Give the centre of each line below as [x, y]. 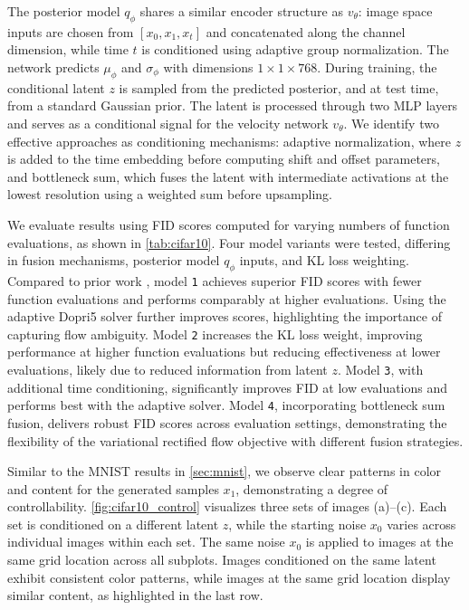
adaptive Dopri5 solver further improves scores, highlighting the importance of [225, 316]
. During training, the [377, 67]
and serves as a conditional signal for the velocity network [168, 123]
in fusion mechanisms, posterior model [114, 260]
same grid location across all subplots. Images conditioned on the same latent [222, 560]
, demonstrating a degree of [312, 488]
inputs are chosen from [71, 31]
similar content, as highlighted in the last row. [135, 595]
